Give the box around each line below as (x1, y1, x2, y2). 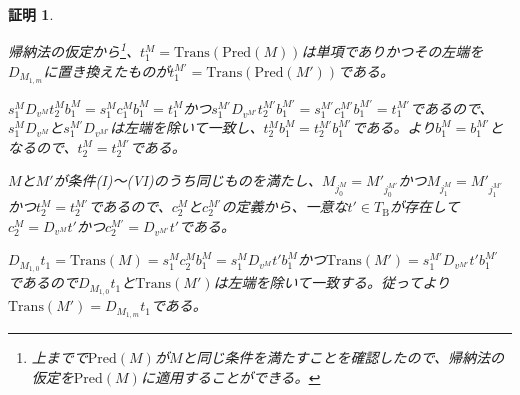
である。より (351, 117, 436, 138)
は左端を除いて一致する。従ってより (213, 272, 451, 293)
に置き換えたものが (43, 60, 170, 81)
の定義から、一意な (221, 196, 348, 217)
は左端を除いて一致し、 (109, 117, 264, 138)
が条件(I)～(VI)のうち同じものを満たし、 (53, 170, 322, 191)
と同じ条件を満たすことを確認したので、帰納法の (182, 346, 504, 367)
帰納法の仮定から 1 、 (8, 38, 140, 62)
